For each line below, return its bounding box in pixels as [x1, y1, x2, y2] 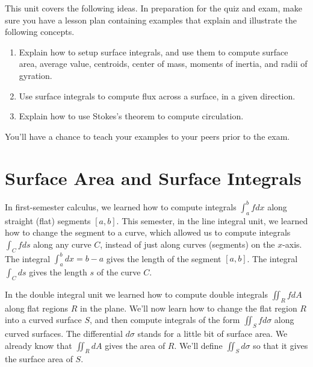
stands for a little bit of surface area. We [137, 327, 288, 340]
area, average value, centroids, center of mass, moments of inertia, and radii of [19, 57, 308, 70]
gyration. [19, 69, 52, 81]
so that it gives [253, 339, 308, 351]
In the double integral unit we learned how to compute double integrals [5, 287, 268, 300]
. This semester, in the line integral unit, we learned [116, 214, 308, 227]
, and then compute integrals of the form [89, 313, 240, 326]
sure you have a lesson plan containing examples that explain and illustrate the [5, 13, 297, 26]
